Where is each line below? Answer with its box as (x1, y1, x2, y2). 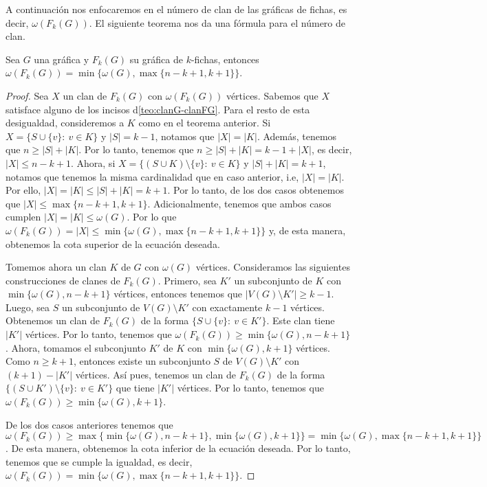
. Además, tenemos (257, 128, 337, 143)
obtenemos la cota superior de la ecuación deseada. (6, 236, 220, 251)
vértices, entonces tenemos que (113, 286, 243, 301)
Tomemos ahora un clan (6, 260, 107, 274)
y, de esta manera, (268, 223, 346, 237)
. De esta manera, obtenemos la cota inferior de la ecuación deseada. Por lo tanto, (6, 441, 351, 455)
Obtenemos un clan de (6, 313, 100, 328)
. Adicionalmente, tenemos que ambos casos (147, 196, 332, 210)
